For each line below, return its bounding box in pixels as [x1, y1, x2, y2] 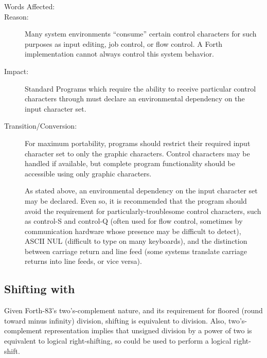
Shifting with [4, 281, 75, 297]
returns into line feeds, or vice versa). [25, 256, 142, 266]
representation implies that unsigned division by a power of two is [44, 325, 252, 336]
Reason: [4, 11, 29, 22]
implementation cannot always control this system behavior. [25, 48, 214, 59]
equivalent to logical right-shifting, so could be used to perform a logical [4, 335, 232, 346]
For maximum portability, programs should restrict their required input [25, 137, 251, 148]
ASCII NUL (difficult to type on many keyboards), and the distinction [25, 236, 247, 246]
